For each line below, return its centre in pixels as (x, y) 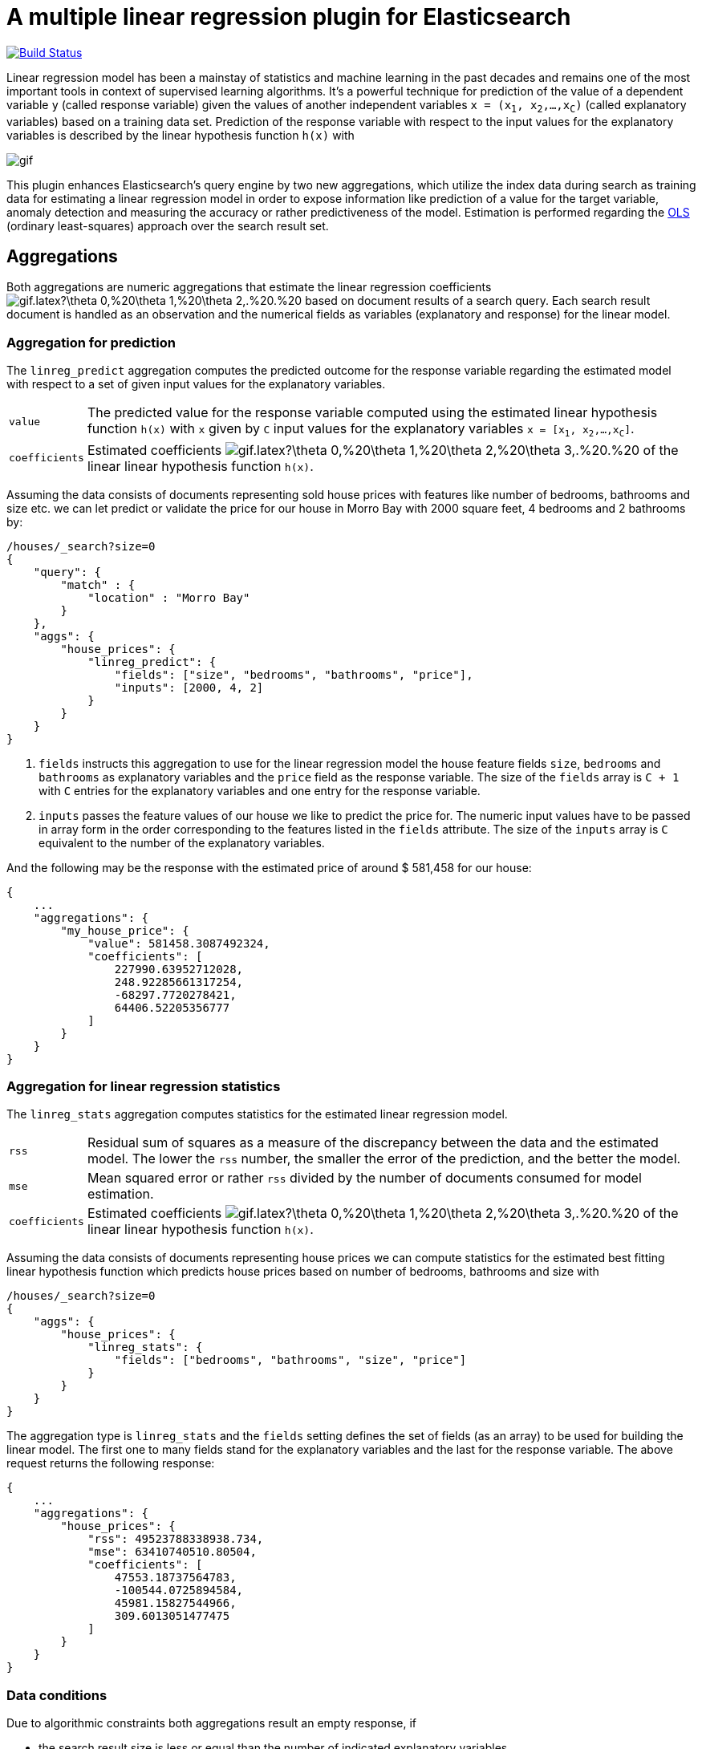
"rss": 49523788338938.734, (176, 1539)
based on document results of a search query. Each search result (478, 301)
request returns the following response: (111, 1463)
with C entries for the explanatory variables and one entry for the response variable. (260, 790)
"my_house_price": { (125, 930)
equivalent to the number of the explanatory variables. (182, 842)
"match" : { (98, 584)
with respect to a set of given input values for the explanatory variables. (196, 384)
